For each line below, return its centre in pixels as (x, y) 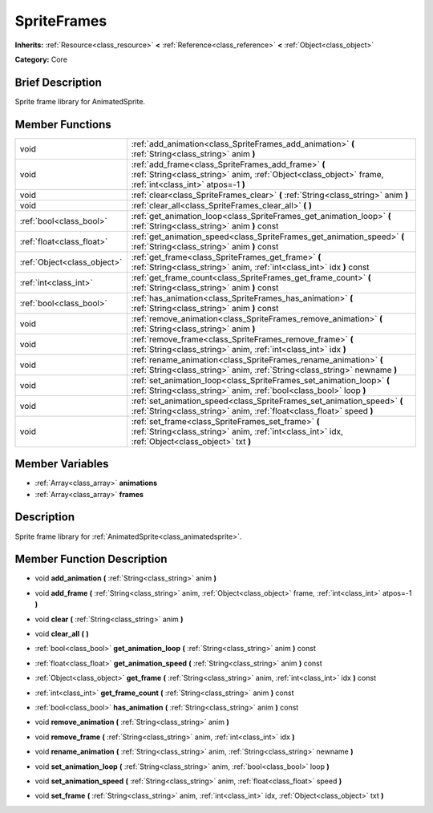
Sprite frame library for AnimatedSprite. (80, 101)
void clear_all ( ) (62, 634)
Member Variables (62, 464)
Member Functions (63, 124)
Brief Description (58, 82)
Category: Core (41, 59)
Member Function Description (91, 559)
